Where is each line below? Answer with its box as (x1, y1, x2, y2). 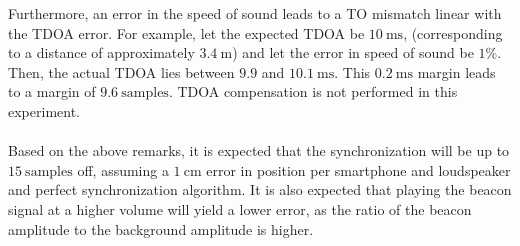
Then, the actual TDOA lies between (8, 61, 235, 82)
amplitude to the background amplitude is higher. (8, 218, 314, 239)
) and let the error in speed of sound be (232, 42, 474, 63)
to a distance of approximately (8, 42, 195, 63)
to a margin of (8, 81, 96, 102)
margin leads (417, 61, 496, 82)
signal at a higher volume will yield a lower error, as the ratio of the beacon (8, 198, 472, 219)
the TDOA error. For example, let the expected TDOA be (8, 22, 365, 43)
